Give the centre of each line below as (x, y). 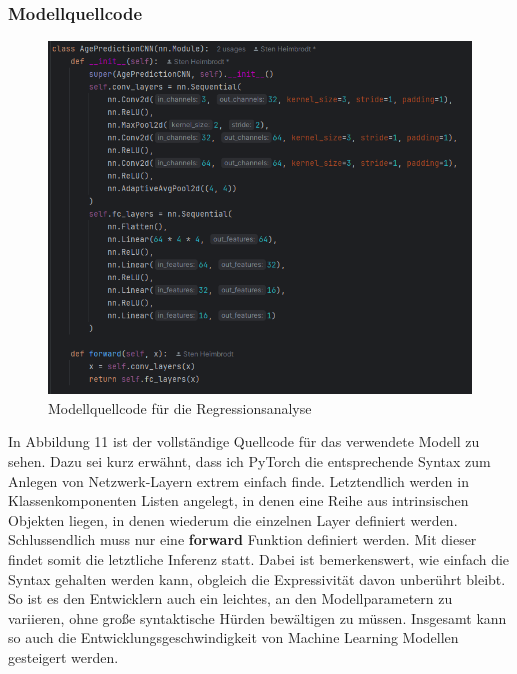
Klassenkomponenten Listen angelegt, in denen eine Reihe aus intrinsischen (238, 500)
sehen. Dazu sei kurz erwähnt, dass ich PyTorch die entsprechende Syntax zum (249, 460)
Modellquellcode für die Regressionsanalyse (180, 407)
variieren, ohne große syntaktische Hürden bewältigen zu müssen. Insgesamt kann (257, 617)
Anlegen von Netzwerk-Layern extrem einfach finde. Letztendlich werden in (238, 480)
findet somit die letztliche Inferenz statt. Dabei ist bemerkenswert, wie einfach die (259, 558)
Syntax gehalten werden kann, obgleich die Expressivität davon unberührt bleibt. (257, 578)
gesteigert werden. (63, 656)
